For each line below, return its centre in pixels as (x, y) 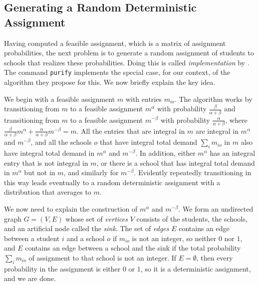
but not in (40, 172)
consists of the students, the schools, (192, 218)
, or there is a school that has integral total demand (176, 162)
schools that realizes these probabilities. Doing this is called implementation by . (127, 62)
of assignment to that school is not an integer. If (103, 257)
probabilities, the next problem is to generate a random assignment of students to (129, 53)
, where (236, 120)
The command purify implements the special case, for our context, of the (117, 72)
